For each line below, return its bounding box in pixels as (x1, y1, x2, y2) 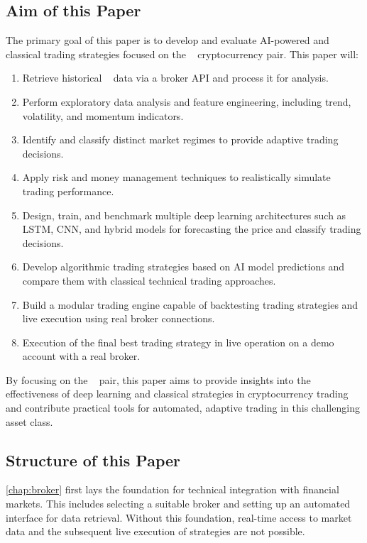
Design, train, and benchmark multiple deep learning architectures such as (22, 207, 346, 222)
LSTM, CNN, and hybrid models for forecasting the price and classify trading (22, 221, 361, 236)
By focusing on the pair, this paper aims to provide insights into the (6, 372, 311, 387)
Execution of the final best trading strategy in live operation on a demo (22, 334, 334, 349)
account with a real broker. (22, 349, 141, 363)
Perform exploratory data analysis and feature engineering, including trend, (22, 94, 351, 109)
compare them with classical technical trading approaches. (22, 273, 276, 287)
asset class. (6, 414, 53, 429)
